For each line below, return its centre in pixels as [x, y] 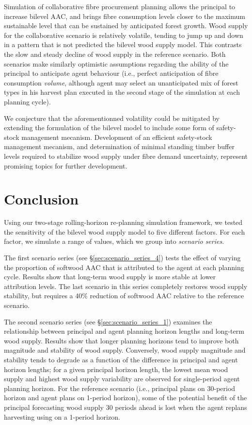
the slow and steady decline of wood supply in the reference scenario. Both [115, 54]
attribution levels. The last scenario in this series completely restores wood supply [126, 286]
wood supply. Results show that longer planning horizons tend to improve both [121, 340]
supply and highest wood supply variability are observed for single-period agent [122, 379]
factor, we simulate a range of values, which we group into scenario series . [114, 241]
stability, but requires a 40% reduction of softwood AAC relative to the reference [124, 296]
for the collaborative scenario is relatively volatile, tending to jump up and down [124, 35]
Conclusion [41, 199]
